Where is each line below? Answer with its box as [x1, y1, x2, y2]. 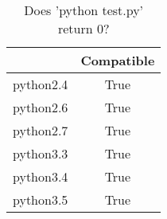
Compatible [80, 51, 155, 69]
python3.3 [13, 144, 68, 162]
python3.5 [13, 190, 68, 209]
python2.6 [13, 98, 68, 116]
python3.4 [13, 167, 68, 186]
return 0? [57, 19, 110, 37]
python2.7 [13, 121, 68, 139]
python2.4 [13, 75, 68, 93]
